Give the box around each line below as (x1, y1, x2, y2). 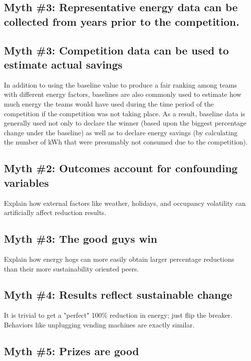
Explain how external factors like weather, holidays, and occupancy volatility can (4, 198, 246, 208)
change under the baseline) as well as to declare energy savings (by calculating (4, 127, 237, 137)
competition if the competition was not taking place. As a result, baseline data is (4, 108, 245, 118)
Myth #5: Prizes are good (4, 343, 139, 358)
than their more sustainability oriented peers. (4, 263, 139, 273)
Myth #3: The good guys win (4, 231, 158, 246)
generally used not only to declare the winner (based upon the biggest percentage (4, 118, 247, 128)
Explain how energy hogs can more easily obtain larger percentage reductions (4, 253, 234, 264)
